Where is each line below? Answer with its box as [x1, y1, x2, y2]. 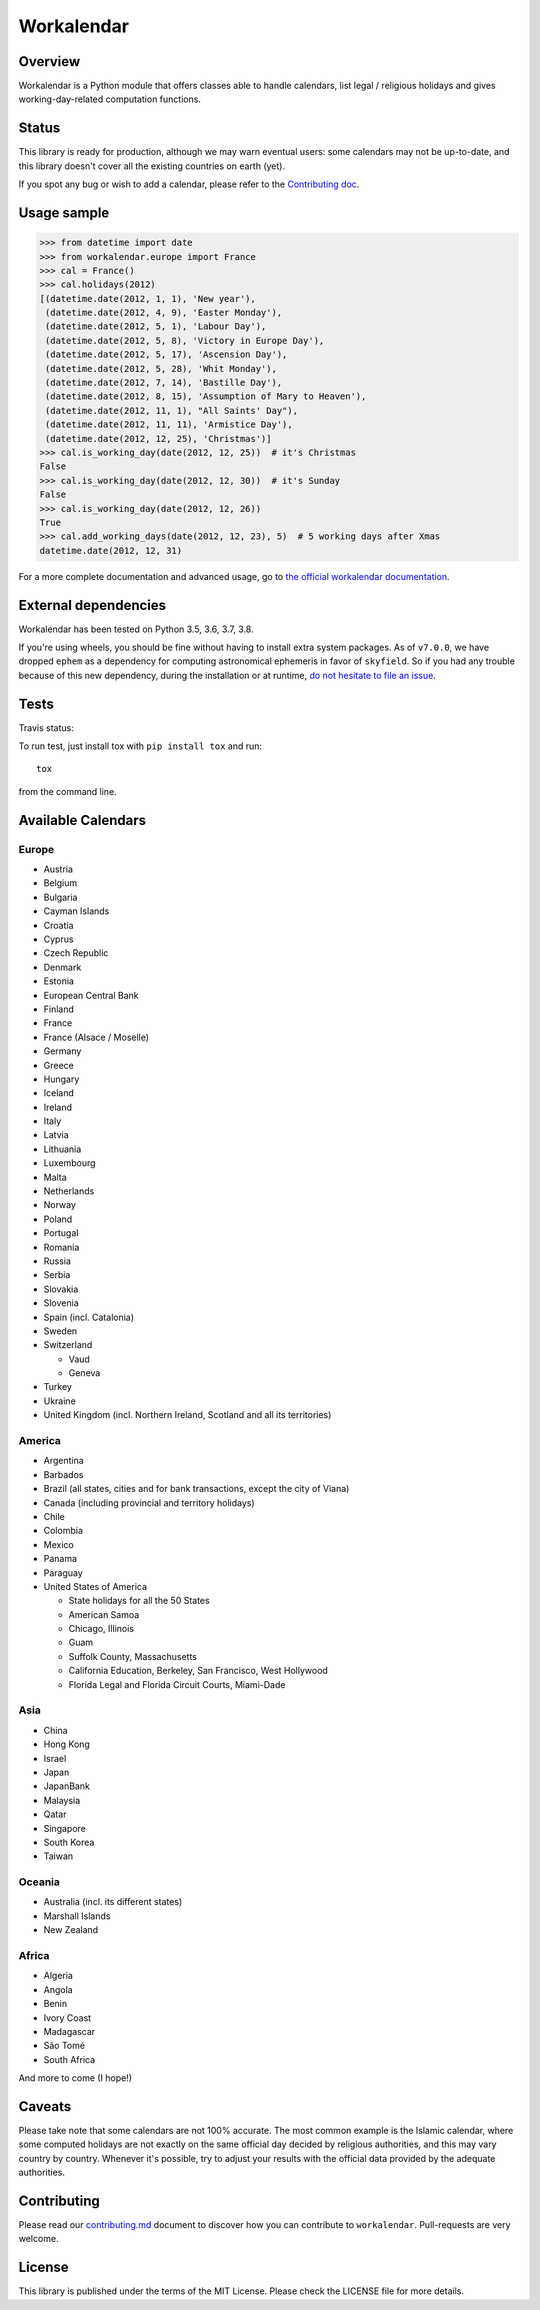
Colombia [43, 1525, 84, 1537]
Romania [43, 1241, 80, 1253]
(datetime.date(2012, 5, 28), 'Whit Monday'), [45, 363, 277, 374]
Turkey [43, 1381, 72, 1393]
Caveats [18, 2098, 72, 2115]
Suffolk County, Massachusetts [68, 1650, 197, 1662]
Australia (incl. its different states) [43, 1896, 183, 1908]
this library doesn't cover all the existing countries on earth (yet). [18, 160, 285, 172]
